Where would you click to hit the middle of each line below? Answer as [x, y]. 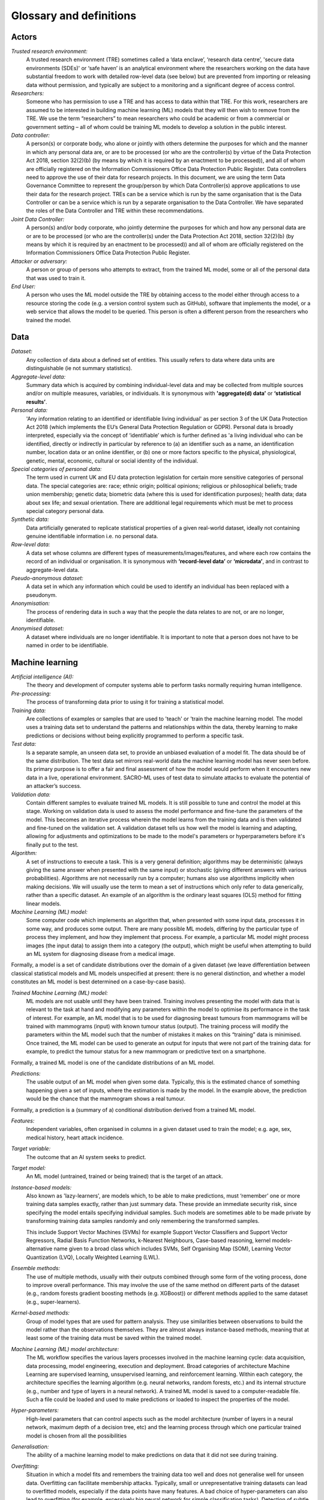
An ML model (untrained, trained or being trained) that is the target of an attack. [124, 1177]
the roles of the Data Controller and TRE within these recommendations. [115, 211]
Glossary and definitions [74, 16]
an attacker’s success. [54, 786]
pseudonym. [41, 595]
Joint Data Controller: [38, 219]
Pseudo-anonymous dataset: [47, 578]
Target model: [28, 1168]
